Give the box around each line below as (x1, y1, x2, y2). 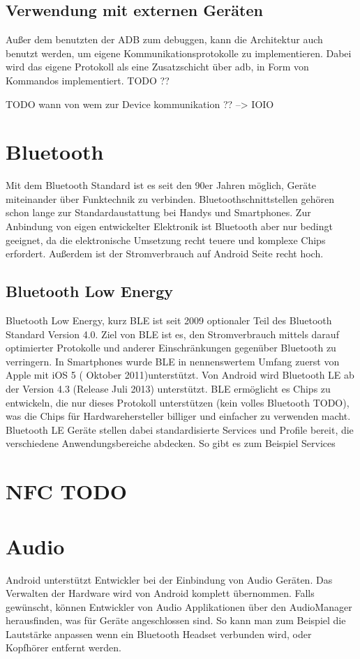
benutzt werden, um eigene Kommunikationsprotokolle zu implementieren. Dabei (6, 45, 352, 60)
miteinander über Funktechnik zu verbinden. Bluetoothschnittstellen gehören (6, 191, 334, 206)
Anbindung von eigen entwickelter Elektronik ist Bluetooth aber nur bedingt (6, 219, 333, 234)
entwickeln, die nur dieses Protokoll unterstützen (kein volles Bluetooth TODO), (6, 395, 350, 409)
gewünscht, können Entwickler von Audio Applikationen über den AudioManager (6, 599, 352, 614)
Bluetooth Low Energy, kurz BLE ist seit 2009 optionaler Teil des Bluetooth (6, 313, 332, 328)
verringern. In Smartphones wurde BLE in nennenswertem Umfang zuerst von (6, 354, 340, 368)
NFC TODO (6, 477, 128, 506)
